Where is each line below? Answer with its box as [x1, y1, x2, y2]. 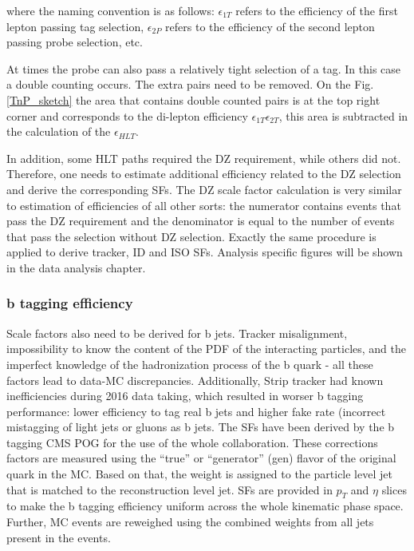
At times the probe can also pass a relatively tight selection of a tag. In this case [6, 60, 401, 77]
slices [381, 481, 407, 497]
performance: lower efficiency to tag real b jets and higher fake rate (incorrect [6, 402, 386, 419]
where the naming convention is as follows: [6, 2, 215, 18]
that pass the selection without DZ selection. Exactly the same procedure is [6, 228, 377, 244]
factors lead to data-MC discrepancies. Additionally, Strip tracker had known [6, 371, 384, 388]
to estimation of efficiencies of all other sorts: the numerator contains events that [6, 196, 401, 213]
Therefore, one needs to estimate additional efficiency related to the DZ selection [6, 165, 401, 182]
